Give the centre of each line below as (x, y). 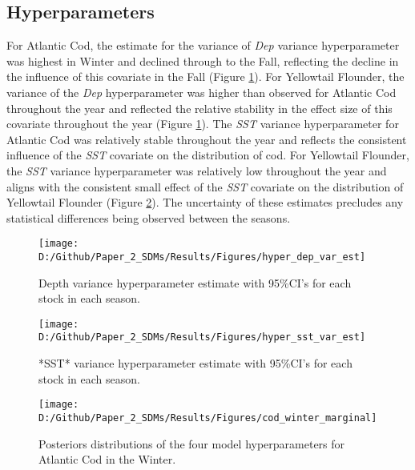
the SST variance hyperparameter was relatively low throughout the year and (197, 170)
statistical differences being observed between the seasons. (149, 217)
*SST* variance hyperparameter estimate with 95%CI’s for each (195, 363)
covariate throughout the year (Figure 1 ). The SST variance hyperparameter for (203, 124)
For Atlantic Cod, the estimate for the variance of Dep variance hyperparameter (203, 45)
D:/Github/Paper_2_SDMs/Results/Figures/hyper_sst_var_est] (202, 337)
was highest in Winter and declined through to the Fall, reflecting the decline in (203, 60)
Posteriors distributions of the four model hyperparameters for (192, 443)
